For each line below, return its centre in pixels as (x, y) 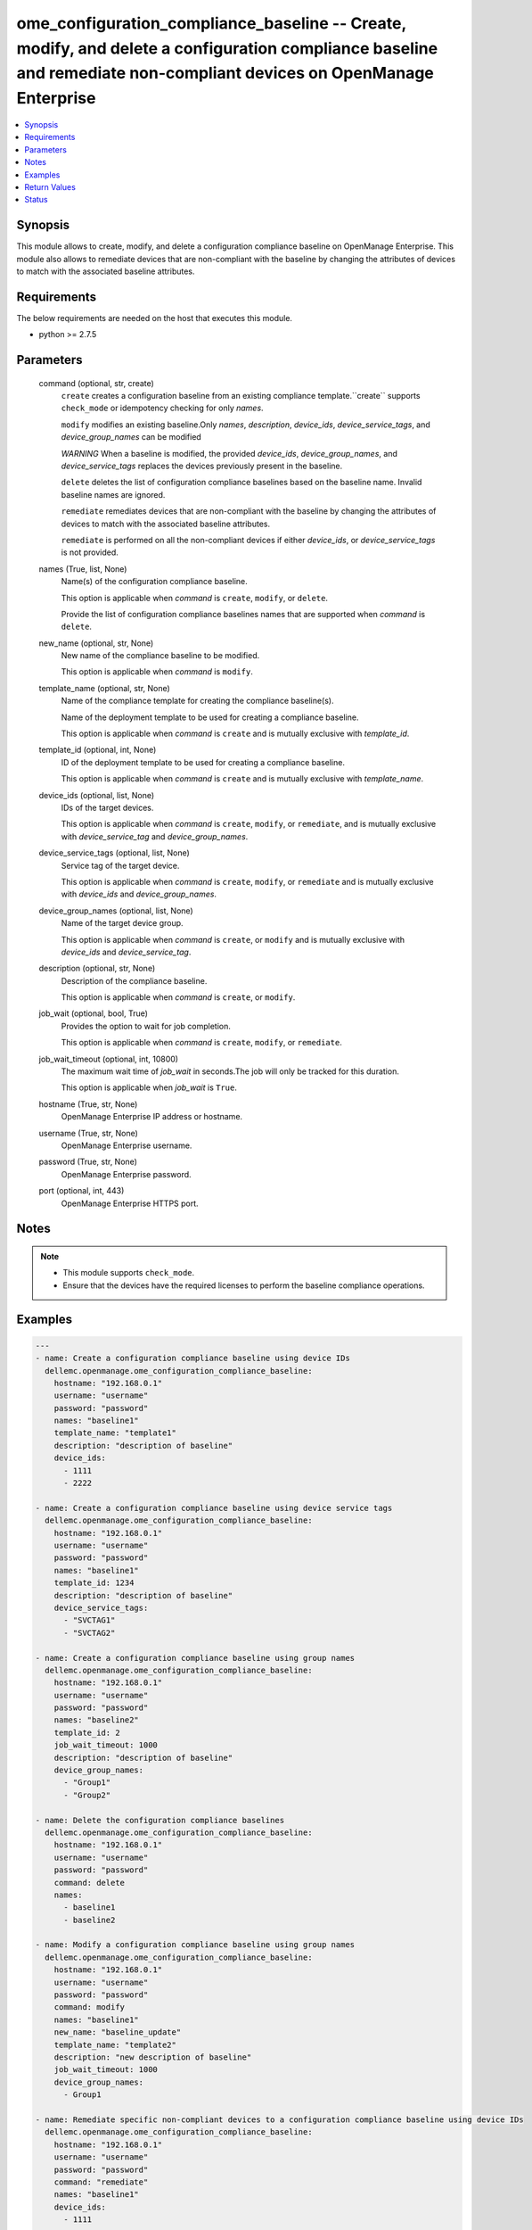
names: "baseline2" (97, 1720)
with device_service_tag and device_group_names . (155, 836)
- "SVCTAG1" (90, 1620)
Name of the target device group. (122, 923)
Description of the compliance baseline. (134, 980)
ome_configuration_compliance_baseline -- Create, (212, 23)
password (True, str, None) (88, 1162)
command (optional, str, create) (97, 383)
